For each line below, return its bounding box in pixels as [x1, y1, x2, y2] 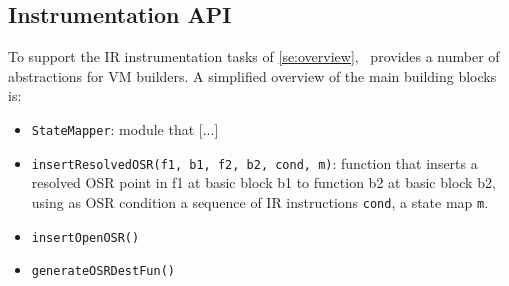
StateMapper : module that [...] [31, 118, 219, 139]
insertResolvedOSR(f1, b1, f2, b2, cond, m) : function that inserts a [31, 152, 478, 173]
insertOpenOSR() [31, 230, 140, 245]
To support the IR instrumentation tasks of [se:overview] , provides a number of [8, 46, 500, 67]
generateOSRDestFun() [31, 264, 175, 279]
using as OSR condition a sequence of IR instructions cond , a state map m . [31, 191, 489, 212]
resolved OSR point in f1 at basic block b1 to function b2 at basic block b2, [31, 172, 496, 193]
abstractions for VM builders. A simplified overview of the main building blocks [8, 65, 497, 86]
